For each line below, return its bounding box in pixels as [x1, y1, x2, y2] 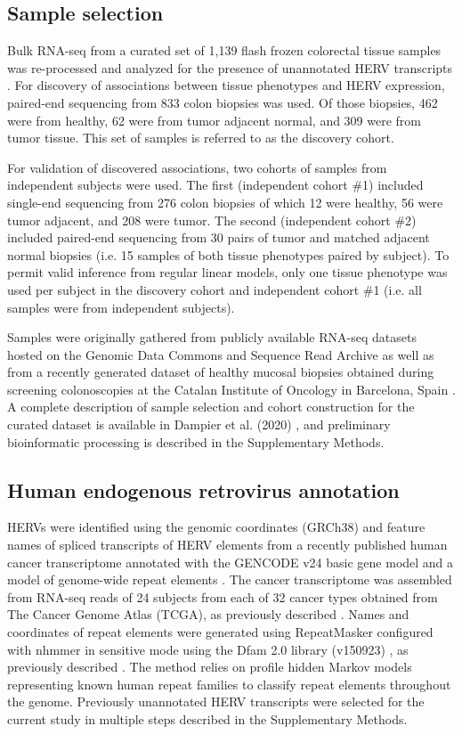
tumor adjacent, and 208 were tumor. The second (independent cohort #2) [7, 210, 417, 229]
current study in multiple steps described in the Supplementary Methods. [7, 710, 408, 728]
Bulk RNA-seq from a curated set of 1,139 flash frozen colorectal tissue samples [7, 41, 442, 60]
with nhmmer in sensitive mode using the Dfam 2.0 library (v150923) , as [7, 640, 409, 658]
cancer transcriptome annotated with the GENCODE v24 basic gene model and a [7, 552, 454, 571]
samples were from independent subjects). [7, 298, 235, 316]
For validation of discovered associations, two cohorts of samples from [7, 158, 387, 176]
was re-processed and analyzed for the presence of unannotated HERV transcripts [7, 58, 453, 77]
